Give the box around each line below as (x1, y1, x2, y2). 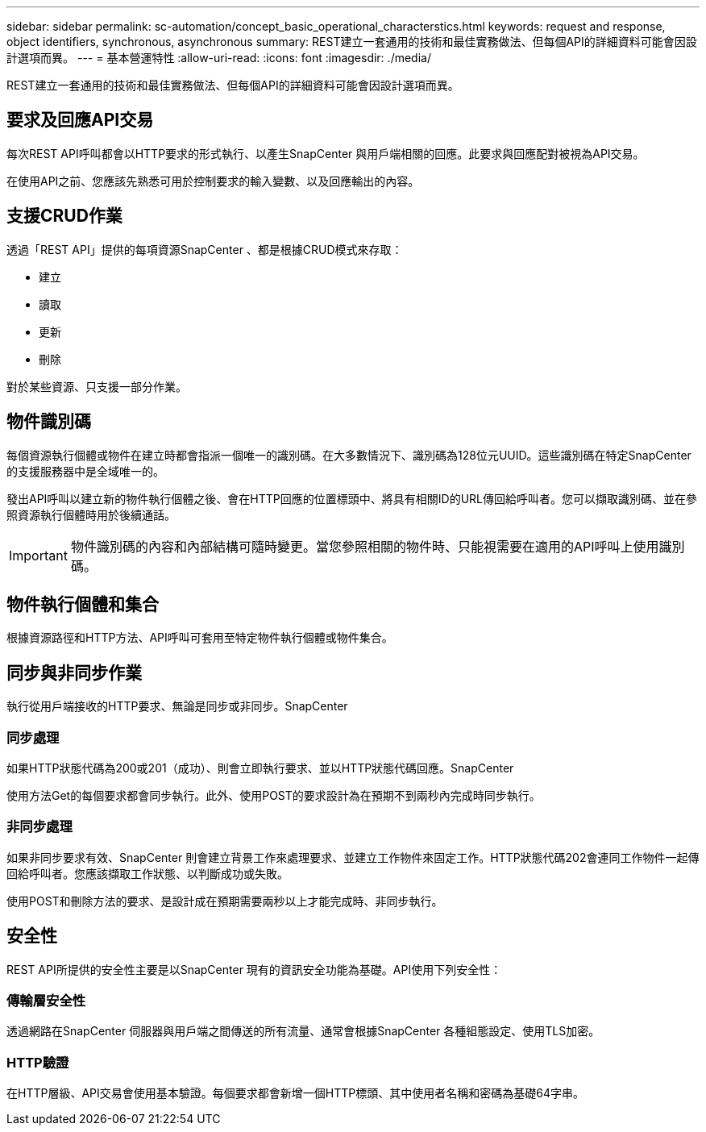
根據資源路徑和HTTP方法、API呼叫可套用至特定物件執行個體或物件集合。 (6, 631, 393, 645)
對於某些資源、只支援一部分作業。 (6, 379, 187, 393)
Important (9, 547, 68, 564)
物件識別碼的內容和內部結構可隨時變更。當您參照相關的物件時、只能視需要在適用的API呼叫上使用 (70, 538, 659, 555)
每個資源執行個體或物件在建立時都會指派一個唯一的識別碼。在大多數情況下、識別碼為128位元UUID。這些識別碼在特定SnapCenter (6, 447, 691, 462)
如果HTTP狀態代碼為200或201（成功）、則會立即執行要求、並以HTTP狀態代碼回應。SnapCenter (6, 760, 514, 775)
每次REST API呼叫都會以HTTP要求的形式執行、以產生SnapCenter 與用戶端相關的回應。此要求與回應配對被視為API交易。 (6, 146, 645, 160)
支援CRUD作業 (6, 206, 123, 227)
